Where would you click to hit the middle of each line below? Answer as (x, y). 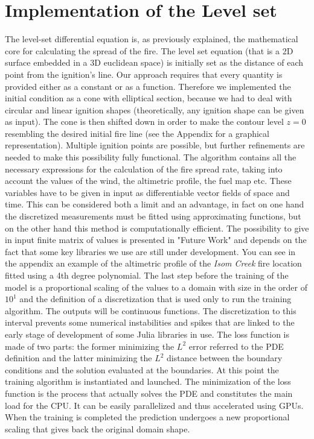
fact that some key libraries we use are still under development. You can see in (150, 251)
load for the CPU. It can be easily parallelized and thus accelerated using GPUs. (154, 405)
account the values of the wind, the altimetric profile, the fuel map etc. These (148, 181)
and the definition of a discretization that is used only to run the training (155, 299)
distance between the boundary (225, 358)
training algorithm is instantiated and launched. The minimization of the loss (148, 381)
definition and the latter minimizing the (78, 358)
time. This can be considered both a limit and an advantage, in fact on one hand (155, 204)
